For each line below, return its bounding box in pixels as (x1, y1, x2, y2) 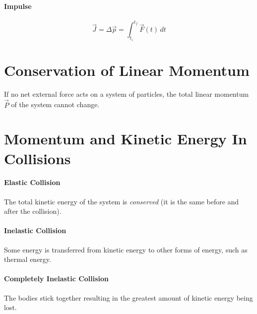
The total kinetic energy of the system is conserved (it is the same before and (4, 196, 239, 206)
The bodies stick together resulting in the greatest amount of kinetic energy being (4, 292, 253, 303)
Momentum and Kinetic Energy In (4, 128, 247, 149)
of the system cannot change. (11, 99, 100, 110)
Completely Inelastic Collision (4, 273, 109, 284)
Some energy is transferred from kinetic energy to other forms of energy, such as (4, 244, 248, 254)
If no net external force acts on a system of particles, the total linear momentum (4, 88, 249, 99)
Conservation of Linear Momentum (4, 60, 250, 80)
